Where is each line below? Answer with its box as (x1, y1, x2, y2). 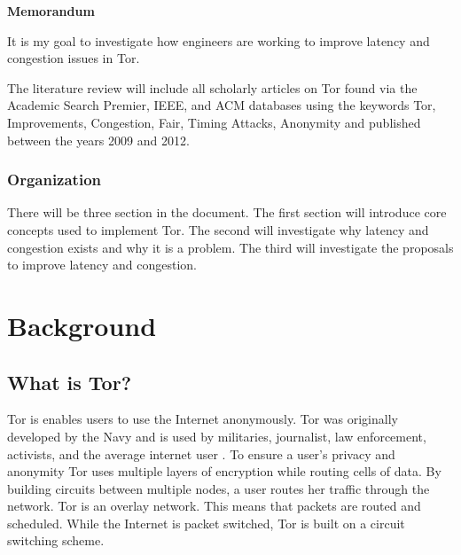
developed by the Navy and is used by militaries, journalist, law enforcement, (7, 426, 426, 445)
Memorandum (7, 2, 95, 20)
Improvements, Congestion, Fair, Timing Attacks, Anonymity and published (7, 113, 421, 131)
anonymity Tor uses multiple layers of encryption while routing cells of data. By (7, 462, 441, 481)
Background (7, 307, 157, 343)
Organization (7, 168, 102, 191)
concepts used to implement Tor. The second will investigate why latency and (7, 220, 429, 238)
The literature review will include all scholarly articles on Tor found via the (7, 78, 418, 97)
